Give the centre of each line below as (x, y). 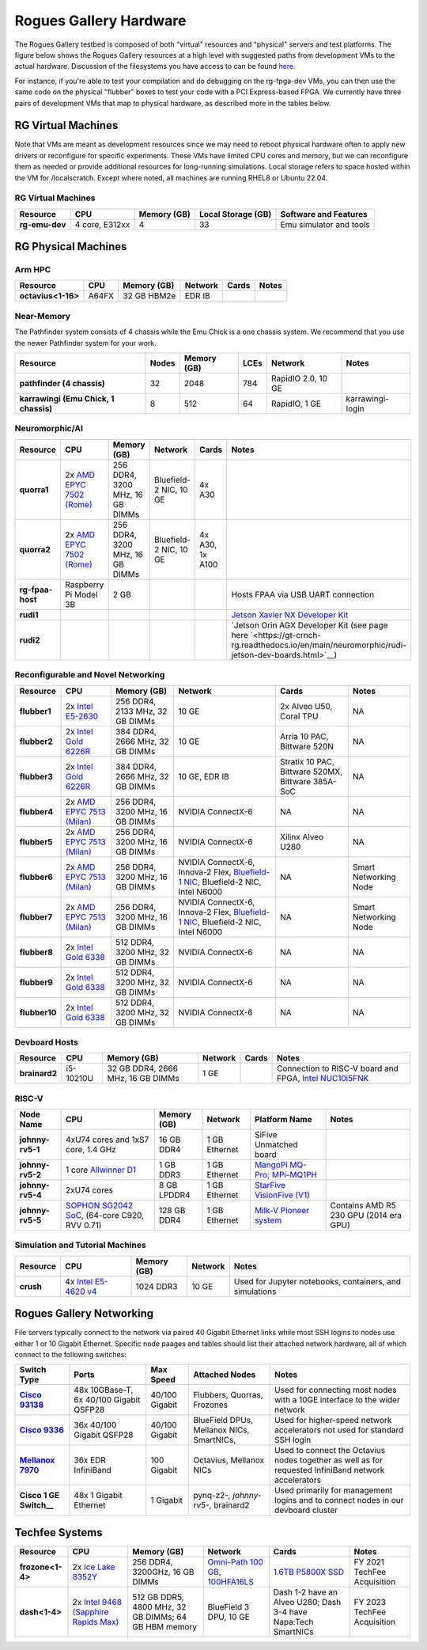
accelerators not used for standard (339, 1430)
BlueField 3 (229, 1606)
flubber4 (36, 811)
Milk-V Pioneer (282, 1211)
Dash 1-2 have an (305, 1592)
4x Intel (79, 1281)
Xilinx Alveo (302, 836)
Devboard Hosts (47, 1042)
